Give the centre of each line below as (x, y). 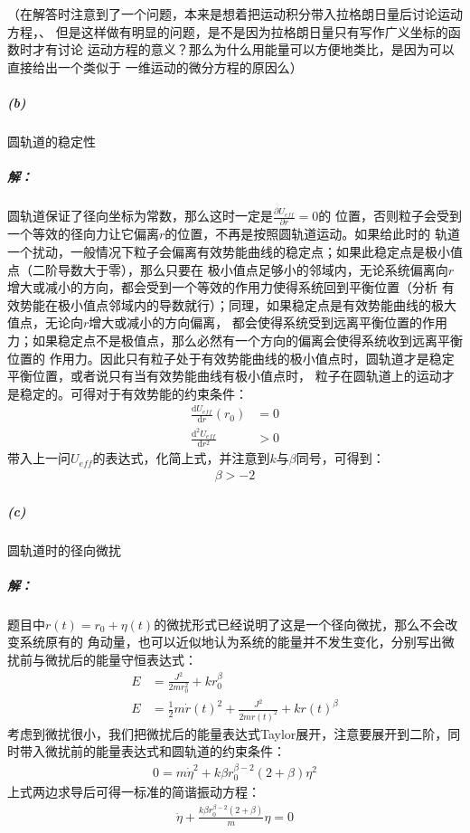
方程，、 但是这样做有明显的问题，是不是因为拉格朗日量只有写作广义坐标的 (228, 31)
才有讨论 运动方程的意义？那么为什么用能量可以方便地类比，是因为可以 (243, 49)
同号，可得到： (340, 458)
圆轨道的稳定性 (52, 141)
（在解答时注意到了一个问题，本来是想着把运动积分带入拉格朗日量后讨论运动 (235, 14)
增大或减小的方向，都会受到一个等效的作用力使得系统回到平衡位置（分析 (222, 287)
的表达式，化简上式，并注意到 (181, 458)
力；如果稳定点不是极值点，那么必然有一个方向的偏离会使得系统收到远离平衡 (235, 340)
